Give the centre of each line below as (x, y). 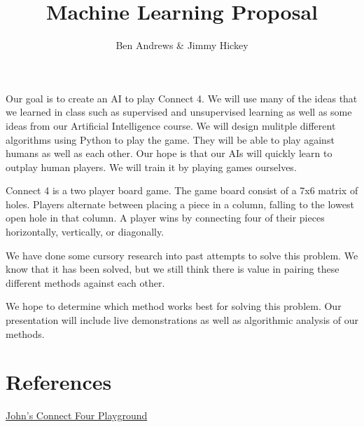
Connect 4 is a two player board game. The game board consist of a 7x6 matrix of (182, 190)
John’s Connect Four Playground (77, 415)
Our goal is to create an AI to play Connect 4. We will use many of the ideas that (182, 98)
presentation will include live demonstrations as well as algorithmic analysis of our (182, 320)
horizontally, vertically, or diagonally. (85, 232)
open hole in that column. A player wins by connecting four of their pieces (165, 218)
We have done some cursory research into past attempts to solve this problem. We (182, 255)
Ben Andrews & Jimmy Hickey (182, 45)
